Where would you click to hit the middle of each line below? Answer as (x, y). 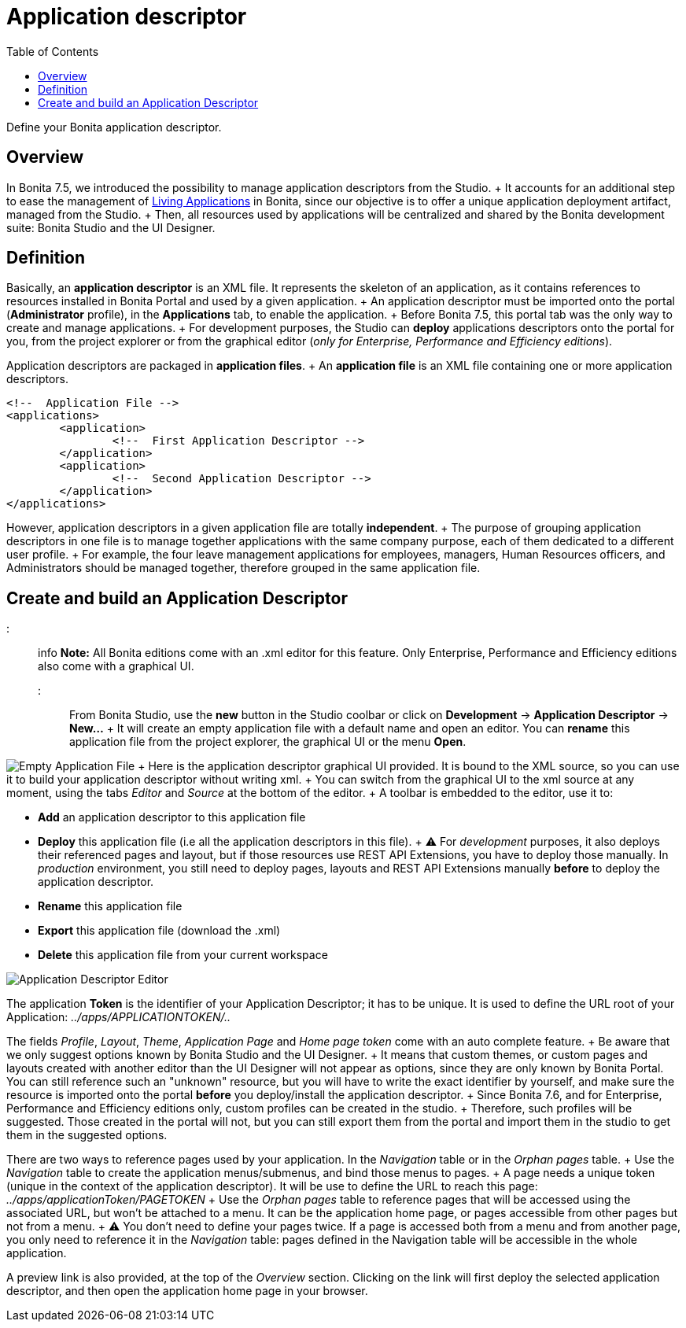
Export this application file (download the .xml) (159, 931)
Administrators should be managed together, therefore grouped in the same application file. (243, 568)
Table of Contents (53, 51)
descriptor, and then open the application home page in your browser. (187, 1291)
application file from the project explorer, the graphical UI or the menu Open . (268, 742)
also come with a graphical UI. (116, 666)
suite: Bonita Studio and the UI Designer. (111, 227)
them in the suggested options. (87, 1135)
